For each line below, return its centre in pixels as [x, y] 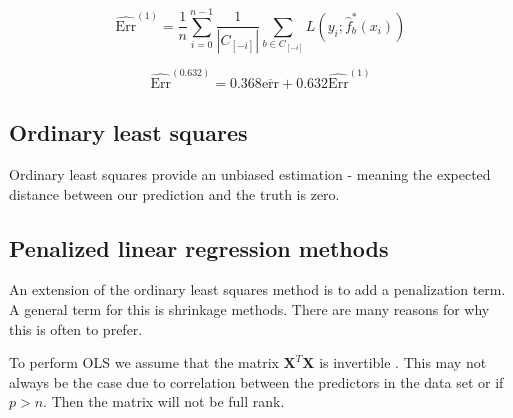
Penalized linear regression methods [199, 247]
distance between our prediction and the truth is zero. [174, 193]
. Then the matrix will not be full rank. [164, 401]
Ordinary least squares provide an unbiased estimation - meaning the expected [250, 174]
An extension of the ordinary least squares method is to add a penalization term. [257, 289]
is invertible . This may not [403, 362]
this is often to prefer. [76, 328]
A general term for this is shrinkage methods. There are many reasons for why [249, 309]
